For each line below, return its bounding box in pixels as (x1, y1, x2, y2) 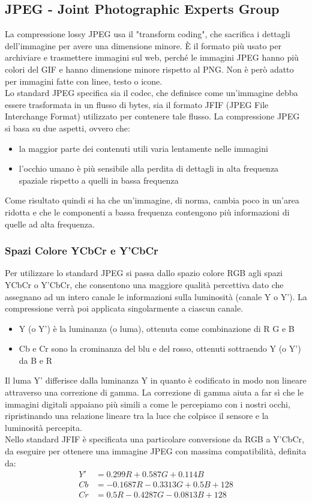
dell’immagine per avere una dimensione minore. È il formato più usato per (5, 39, 282, 52)
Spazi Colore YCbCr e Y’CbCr (5, 243, 158, 258)
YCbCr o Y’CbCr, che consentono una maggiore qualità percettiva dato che (5, 278, 284, 291)
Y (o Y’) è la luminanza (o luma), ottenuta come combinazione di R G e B (19, 322, 295, 334)
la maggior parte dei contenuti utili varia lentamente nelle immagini (19, 142, 268, 154)
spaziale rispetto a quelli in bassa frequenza (19, 173, 179, 186)
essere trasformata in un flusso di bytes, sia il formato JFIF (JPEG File (5, 98, 269, 110)
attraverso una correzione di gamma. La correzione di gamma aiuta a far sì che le (5, 386, 304, 399)
